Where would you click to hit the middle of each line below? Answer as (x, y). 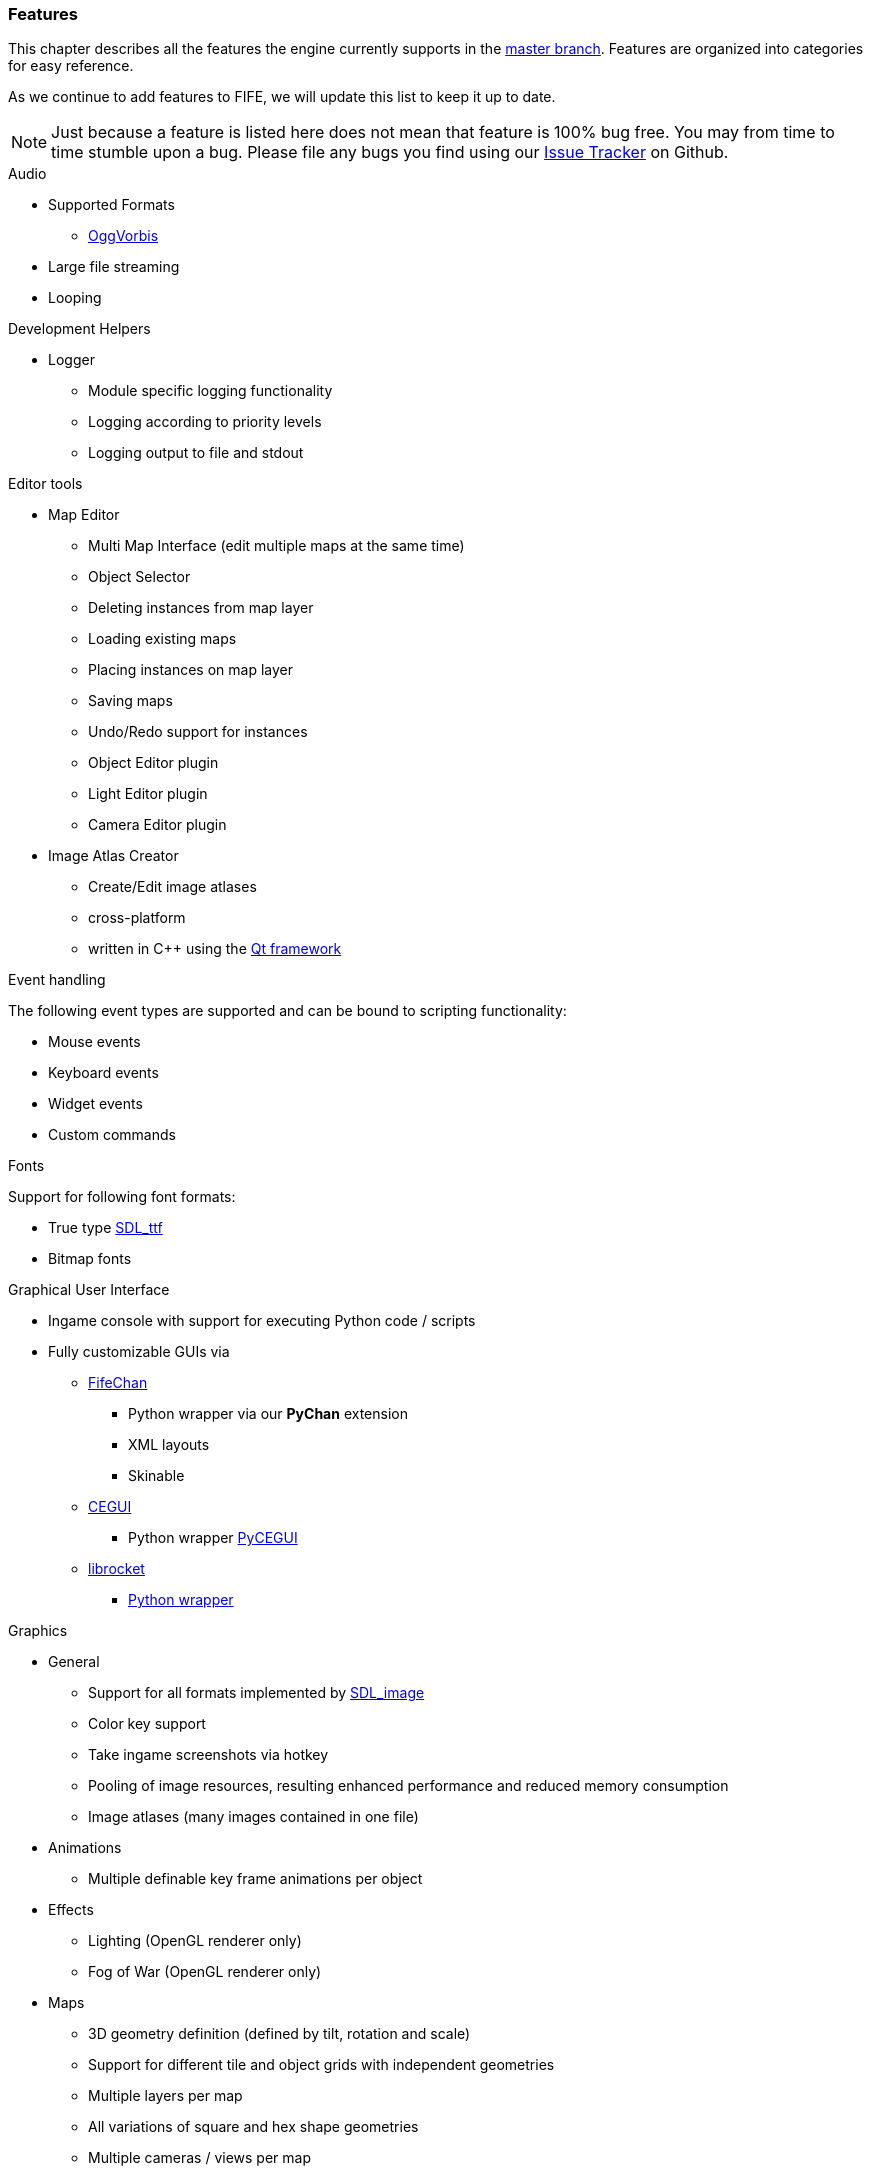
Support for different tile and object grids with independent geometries (321, 2065)
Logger (71, 360)
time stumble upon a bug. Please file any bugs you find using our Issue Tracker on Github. (390, 152)
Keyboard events (103, 1073)
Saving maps (130, 701)
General (74, 1662)
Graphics (38, 1631)
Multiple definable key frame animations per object (255, 1879)
